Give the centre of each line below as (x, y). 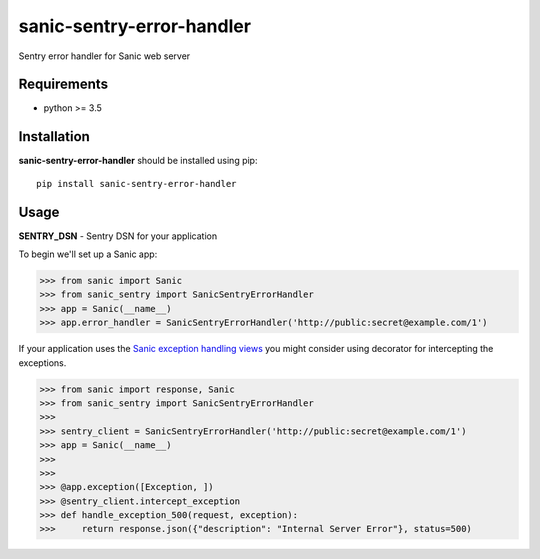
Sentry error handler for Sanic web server (104, 56)
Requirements (63, 84)
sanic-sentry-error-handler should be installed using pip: (138, 161)
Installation (54, 136)
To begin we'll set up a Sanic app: (88, 254)
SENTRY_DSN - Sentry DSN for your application (118, 236)
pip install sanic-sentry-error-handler (136, 183)
